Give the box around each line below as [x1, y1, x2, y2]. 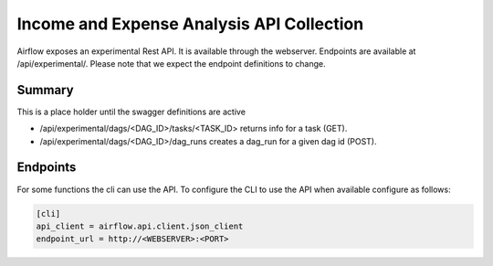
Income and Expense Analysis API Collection [16, 14, 364, 34]
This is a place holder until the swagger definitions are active [16, 106, 246, 117]
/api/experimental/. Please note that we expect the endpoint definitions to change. [16, 58, 326, 69]
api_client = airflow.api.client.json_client [36, 220, 244, 231]
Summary [16, 82, 74, 98]
